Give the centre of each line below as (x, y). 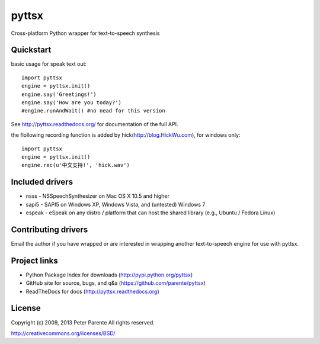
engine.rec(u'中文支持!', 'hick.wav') (76, 165)
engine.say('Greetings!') (59, 94)
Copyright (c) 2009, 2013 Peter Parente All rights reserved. (83, 322)
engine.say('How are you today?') (71, 103)
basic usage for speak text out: (49, 64)
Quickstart (31, 50)
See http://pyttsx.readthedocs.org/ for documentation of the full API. (95, 124)
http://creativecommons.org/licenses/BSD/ (63, 333)
